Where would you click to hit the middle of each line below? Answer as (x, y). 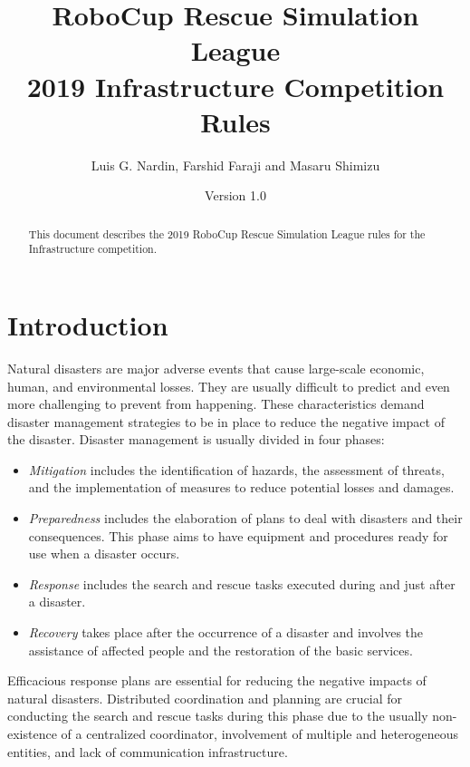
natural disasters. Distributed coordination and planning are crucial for (205, 698)
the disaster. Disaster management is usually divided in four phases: (196, 439)
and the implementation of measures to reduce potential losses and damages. (241, 487)
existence (32, 734)
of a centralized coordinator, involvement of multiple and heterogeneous (260, 734)
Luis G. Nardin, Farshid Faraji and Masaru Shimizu (235, 165)
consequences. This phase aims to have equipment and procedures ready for (238, 535)
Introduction (88, 324)
